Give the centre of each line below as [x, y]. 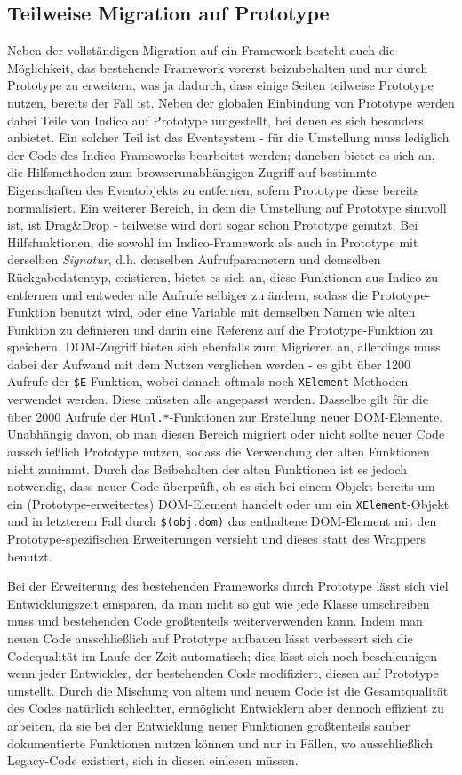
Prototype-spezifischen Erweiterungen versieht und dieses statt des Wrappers [217, 539]
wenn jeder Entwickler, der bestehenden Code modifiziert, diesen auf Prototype [223, 673]
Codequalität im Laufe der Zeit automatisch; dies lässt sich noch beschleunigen [223, 655]
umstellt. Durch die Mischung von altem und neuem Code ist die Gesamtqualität [228, 690]
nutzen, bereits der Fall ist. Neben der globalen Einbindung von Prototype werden [231, 102]
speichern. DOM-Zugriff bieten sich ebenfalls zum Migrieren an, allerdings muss [224, 347]
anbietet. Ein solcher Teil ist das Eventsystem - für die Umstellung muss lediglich [228, 137]
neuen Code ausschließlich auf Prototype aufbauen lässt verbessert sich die [210, 638]
